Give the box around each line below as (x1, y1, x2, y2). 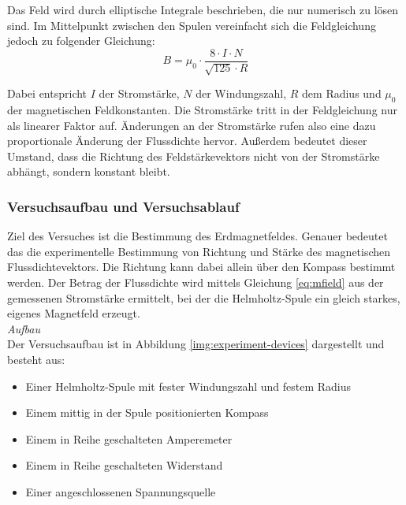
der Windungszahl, (196, 85, 287, 102)
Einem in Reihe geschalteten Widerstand (25, 457, 223, 473)
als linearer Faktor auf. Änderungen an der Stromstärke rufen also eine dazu (7, 117, 376, 133)
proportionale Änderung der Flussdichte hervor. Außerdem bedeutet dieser (7, 132, 367, 149)
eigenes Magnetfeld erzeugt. (7, 305, 140, 321)
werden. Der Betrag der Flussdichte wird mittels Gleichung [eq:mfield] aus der (7, 274, 384, 290)
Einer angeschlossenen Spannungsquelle (25, 483, 216, 499)
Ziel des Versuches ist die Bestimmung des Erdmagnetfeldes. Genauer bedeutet (7, 228, 388, 244)
